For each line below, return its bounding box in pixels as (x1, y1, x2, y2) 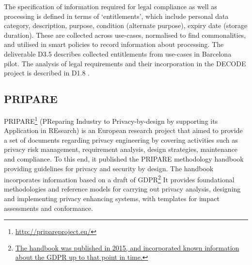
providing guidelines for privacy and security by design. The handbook (4, 163, 214, 173)
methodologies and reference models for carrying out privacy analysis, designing (4, 184, 241, 194)
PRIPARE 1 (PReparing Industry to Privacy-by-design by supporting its (4, 114, 218, 126)
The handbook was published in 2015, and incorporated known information (15, 242, 239, 252)
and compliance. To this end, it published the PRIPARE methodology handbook (4, 153, 244, 163)
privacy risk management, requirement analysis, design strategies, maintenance (4, 144, 238, 154)
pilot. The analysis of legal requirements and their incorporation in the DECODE (4, 58, 246, 68)
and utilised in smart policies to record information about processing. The (4, 39, 224, 49)
